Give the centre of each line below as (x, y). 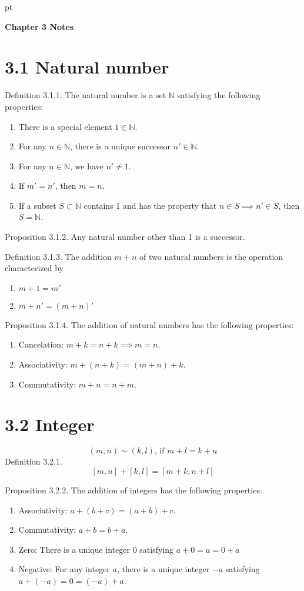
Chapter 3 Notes (39, 26)
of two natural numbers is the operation (211, 256)
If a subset (37, 205)
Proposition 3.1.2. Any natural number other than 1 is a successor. (125, 237)
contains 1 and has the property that (150, 205)
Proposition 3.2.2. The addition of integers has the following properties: (133, 490)
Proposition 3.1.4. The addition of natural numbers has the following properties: (149, 324)
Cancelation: (41, 344)
